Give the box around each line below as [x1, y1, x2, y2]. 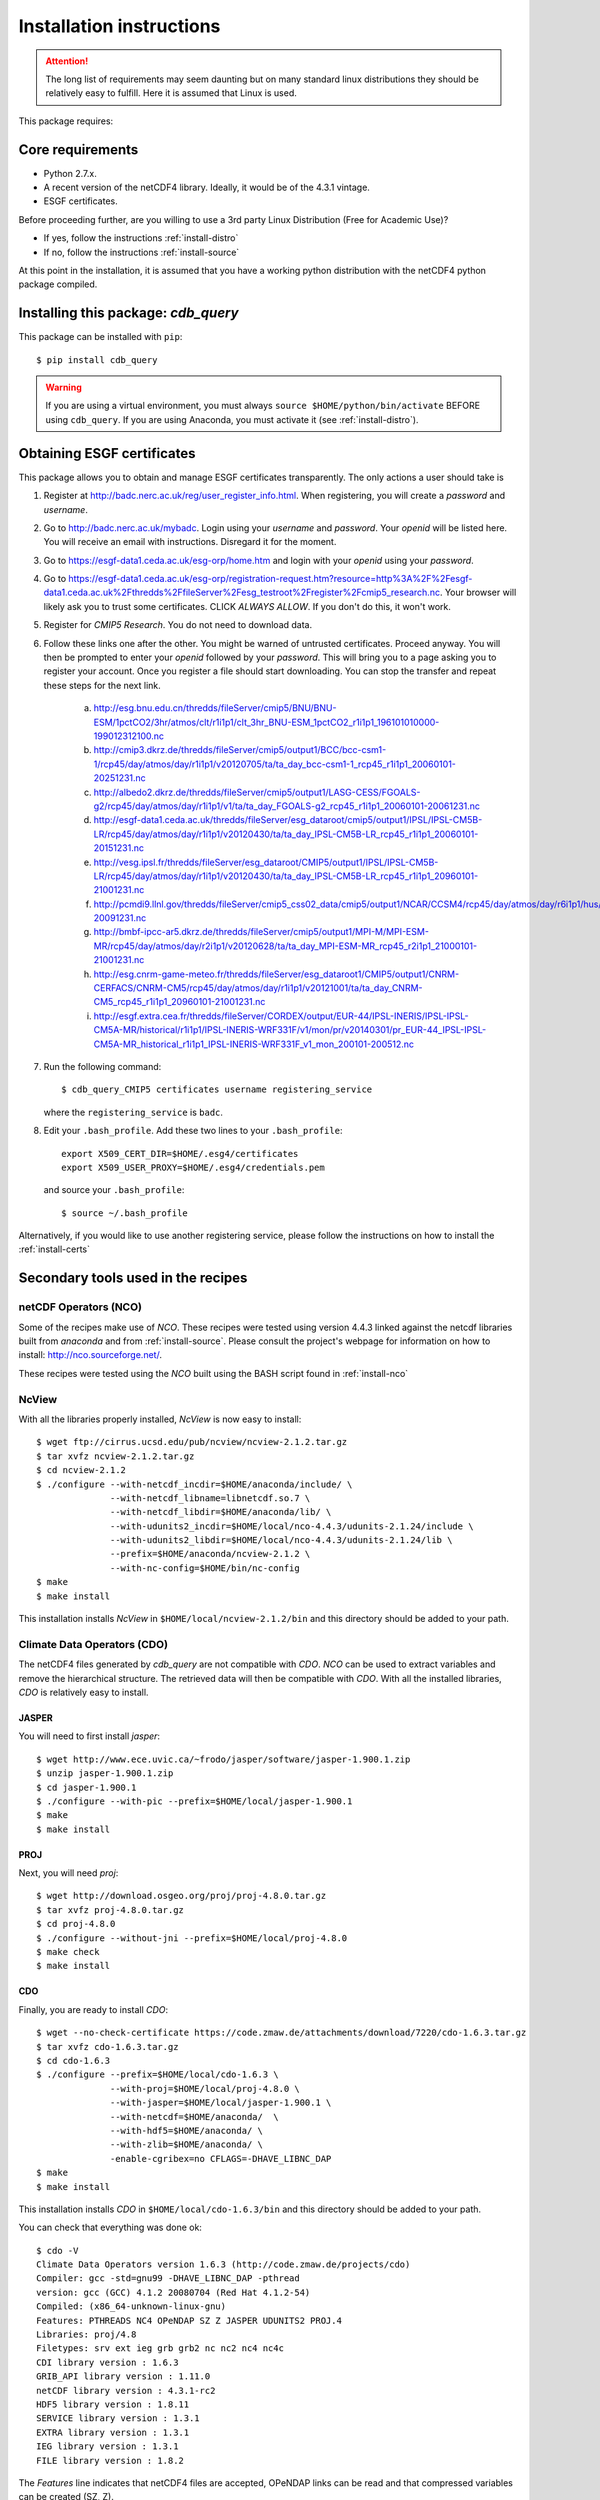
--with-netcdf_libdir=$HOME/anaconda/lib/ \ [110, 1506, 332, 1518]
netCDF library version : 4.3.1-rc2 [36, 2385, 216, 2396]
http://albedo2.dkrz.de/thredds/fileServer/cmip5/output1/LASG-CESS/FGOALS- [93, 786, 421, 798]
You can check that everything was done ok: [18, 2221, 202, 2234]
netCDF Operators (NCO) [18, 1300, 142, 1314]
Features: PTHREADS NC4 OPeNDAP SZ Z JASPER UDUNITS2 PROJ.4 [36, 2315, 342, 2326]
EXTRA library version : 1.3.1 [36, 2426, 190, 2438]
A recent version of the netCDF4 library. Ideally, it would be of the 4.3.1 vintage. [43, 181, 370, 194]
